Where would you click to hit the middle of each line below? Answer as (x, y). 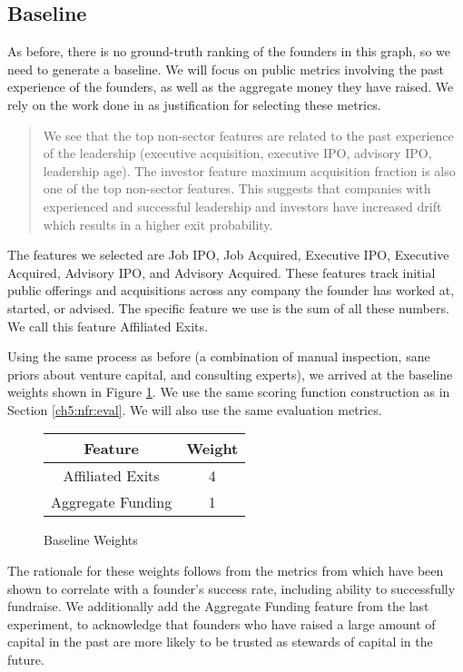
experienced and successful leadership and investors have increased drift (242, 206)
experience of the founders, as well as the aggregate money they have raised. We (231, 87)
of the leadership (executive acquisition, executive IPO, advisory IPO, (237, 153)
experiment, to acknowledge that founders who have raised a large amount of (222, 623)
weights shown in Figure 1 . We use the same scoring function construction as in (229, 392)
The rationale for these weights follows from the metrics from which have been (226, 571)
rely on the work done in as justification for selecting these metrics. (194, 104)
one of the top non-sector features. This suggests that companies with (237, 188)
